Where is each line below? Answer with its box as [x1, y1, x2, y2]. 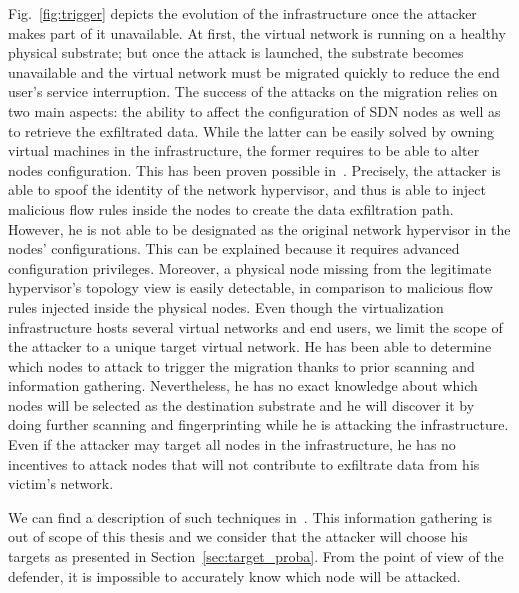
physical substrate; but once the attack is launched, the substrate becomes [8, 42, 464, 63]
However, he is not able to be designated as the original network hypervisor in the [8, 218, 511, 239]
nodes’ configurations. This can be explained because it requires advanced [8, 238, 460, 259]
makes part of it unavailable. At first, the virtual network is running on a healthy [8, 22, 506, 43]
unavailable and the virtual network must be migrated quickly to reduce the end [8, 61, 500, 82]
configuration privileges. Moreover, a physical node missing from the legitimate [8, 257, 492, 278]
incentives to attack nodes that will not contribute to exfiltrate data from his [8, 453, 480, 474]
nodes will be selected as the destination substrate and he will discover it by [8, 394, 475, 415]
